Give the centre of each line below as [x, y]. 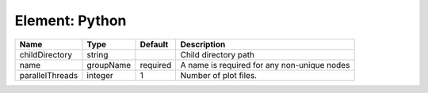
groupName [109, 65]
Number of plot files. [219, 75]
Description [203, 44]
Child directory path [218, 54]
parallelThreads [49, 75]
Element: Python [71, 20]
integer [100, 75]
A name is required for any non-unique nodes [265, 65]
